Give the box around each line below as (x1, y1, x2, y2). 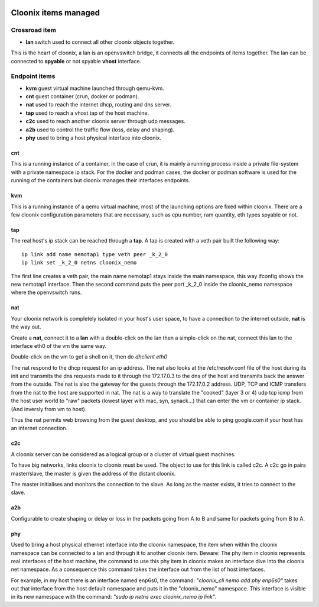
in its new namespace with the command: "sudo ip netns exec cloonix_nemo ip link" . (11, 593, 217, 600)
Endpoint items (11, 72, 56, 80)
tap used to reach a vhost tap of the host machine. (25, 109, 149, 117)
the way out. (11, 323, 41, 331)
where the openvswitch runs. (11, 289, 82, 296)
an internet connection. (11, 425, 68, 432)
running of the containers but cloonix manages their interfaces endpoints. (11, 177, 190, 184)
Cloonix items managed (11, 8, 100, 18)
